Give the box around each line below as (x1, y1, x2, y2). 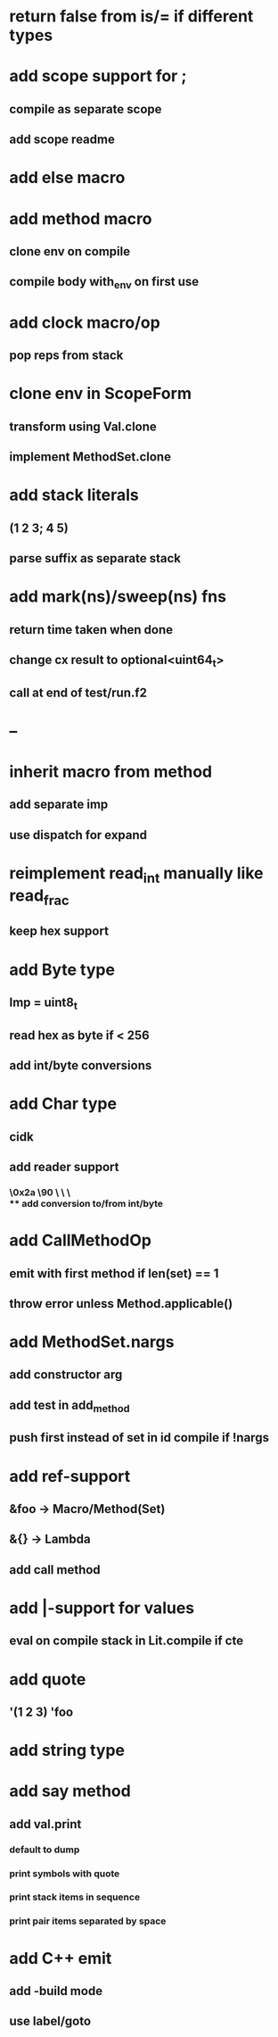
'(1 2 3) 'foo (9, 1704, 74, 1719)
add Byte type (9, 960, 116, 979)
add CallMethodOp (9, 1230, 151, 1251)
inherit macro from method (9, 761, 212, 782)
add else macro (9, 168, 126, 188)
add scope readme (9, 132, 116, 147)
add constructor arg (9, 1368, 123, 1383)
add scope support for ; (9, 66, 187, 87)
